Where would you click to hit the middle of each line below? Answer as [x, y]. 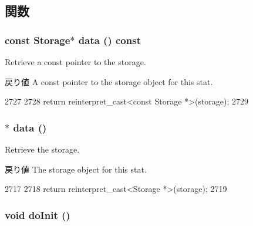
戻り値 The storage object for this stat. [76, 169]
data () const [109, 40]
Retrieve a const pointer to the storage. [75, 62]
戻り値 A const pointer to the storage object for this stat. [109, 81]
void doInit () [38, 215]
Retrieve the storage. [42, 149]
